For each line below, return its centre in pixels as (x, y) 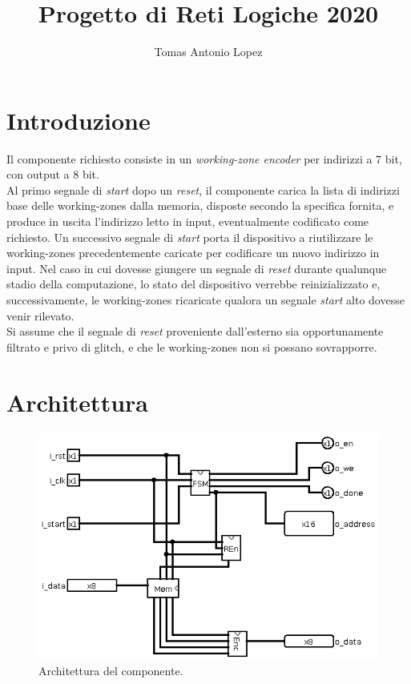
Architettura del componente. (111, 671)
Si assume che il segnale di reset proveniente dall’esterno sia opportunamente (195, 331)
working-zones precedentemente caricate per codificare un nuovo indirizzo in (193, 253)
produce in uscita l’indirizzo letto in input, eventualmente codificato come (188, 221)
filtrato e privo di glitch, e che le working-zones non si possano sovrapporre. (192, 346)
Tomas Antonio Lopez (208, 52)
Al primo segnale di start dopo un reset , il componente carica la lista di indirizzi (203, 189)
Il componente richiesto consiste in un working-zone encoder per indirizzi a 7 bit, (204, 158)
